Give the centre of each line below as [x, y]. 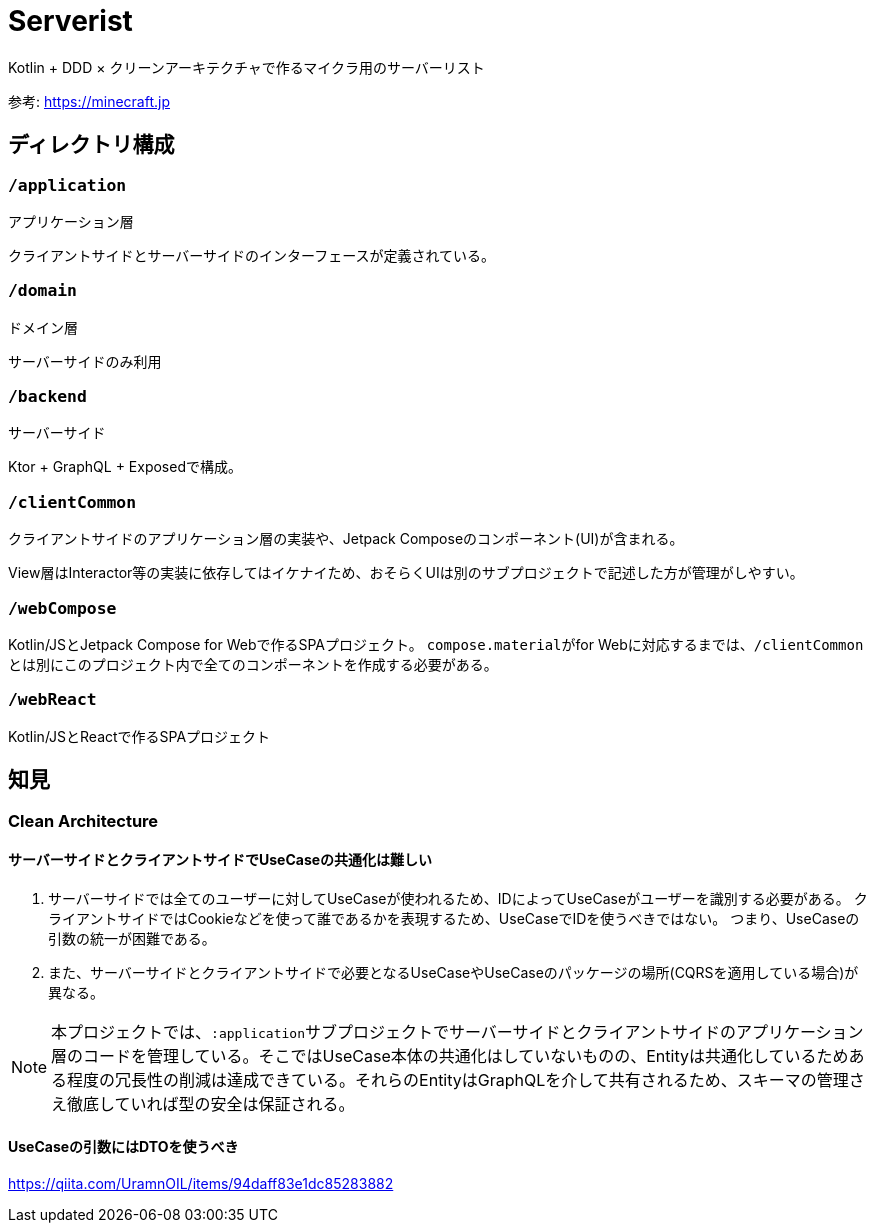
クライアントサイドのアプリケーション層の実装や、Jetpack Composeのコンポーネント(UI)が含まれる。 [346, 539]
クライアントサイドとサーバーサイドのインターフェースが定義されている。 [252, 255]
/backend [47, 397]
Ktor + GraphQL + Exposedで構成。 [125, 467]
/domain [42, 291]
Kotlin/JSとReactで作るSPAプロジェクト [139, 736]
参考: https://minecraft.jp [89, 101]
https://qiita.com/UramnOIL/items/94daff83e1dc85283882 [201, 1183]
